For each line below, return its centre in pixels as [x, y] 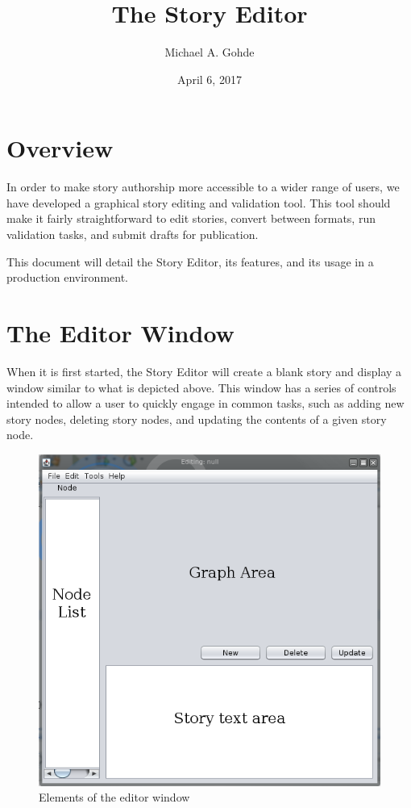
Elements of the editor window [114, 797]
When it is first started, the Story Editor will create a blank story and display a [204, 371]
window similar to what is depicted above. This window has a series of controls [201, 387]
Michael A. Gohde [210, 52]
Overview [60, 148]
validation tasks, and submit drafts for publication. [133, 234]
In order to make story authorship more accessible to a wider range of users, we [203, 187]
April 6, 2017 [210, 79]
